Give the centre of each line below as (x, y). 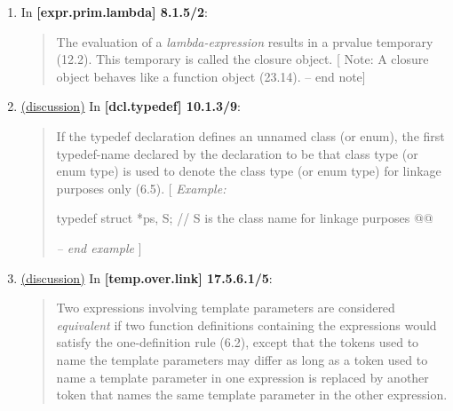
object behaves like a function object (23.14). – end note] (211, 76)
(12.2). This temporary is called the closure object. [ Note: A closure (242, 59)
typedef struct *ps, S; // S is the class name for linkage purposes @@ (245, 218)
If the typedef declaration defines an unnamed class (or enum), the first (250, 135)
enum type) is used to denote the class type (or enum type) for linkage (249, 171)
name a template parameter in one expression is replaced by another (242, 377)
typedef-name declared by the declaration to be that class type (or (237, 153)
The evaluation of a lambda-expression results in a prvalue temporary (245, 41)
